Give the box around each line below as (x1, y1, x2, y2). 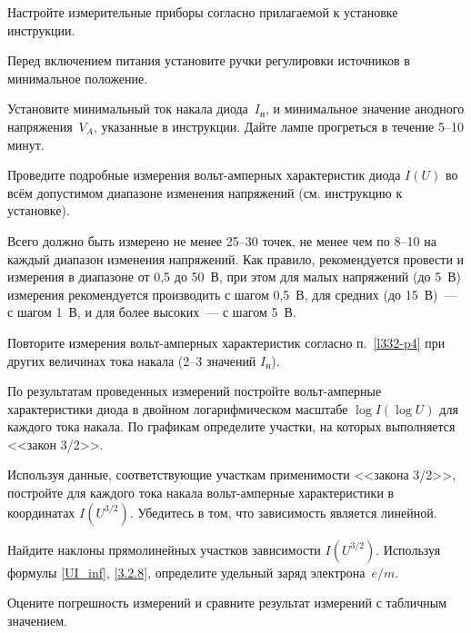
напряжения (7, 116, 73, 135)
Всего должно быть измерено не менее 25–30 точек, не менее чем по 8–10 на (7, 231, 436, 250)
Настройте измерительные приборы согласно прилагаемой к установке (7, 3, 398, 21)
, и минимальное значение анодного (266, 99, 465, 118)
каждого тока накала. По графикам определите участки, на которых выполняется (7, 417, 456, 436)
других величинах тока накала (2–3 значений (7, 351, 256, 370)
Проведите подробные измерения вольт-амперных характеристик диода (7, 165, 401, 184)
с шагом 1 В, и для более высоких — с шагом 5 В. (7, 302, 296, 321)
